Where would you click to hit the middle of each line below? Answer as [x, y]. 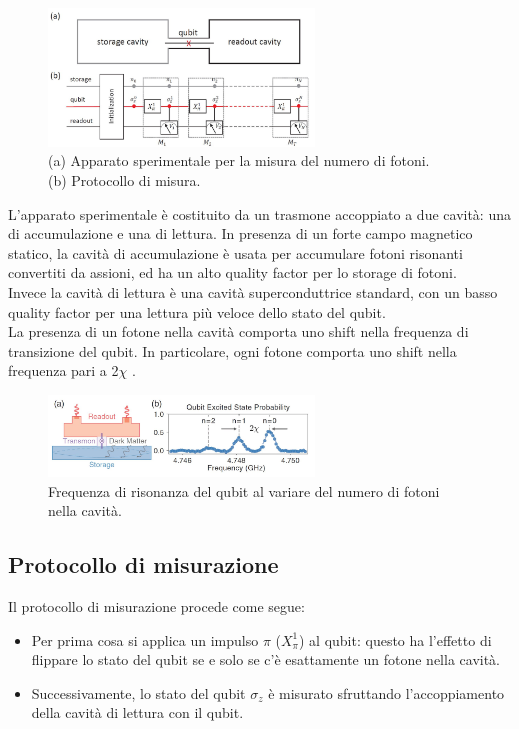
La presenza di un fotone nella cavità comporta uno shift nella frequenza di [238, 331]
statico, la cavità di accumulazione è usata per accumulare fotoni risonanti [235, 252]
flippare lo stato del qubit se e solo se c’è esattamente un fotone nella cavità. [265, 659]
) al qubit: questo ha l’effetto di [395, 639]
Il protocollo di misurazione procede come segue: [156, 606]
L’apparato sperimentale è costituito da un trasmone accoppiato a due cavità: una [259, 213]
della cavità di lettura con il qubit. [137, 712]
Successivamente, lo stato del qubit [138, 692]
